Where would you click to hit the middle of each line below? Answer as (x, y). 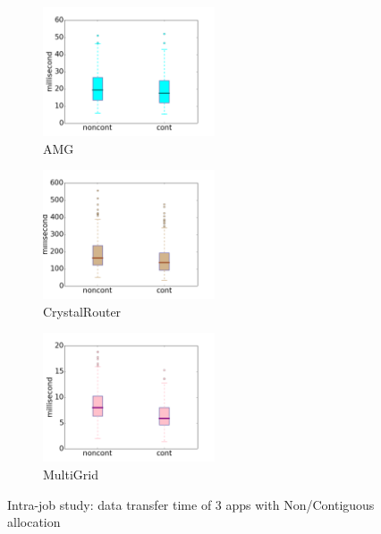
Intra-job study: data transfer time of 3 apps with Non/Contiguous (191, 504)
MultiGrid (71, 474)
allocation (34, 522)
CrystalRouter (82, 311)
